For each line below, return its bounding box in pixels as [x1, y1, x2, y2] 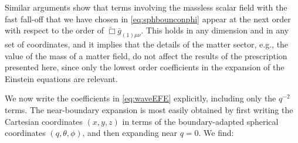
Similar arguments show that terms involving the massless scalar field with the [5, 1, 287, 13]
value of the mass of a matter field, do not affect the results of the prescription [5, 49, 287, 62]
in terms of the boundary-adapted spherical [122, 115, 279, 127]
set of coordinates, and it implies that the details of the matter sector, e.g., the [5, 38, 289, 50]
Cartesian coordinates [5, 115, 83, 127]
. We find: [198, 127, 234, 139]
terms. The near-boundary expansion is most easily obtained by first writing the [5, 104, 293, 116]
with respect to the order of [5, 24, 104, 36]
